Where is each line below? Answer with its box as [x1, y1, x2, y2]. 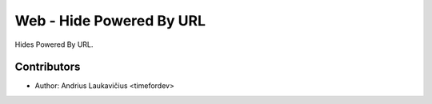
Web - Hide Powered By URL [14, 12, 206, 29]
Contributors [14, 60, 81, 74]
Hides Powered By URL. [14, 40, 94, 49]
